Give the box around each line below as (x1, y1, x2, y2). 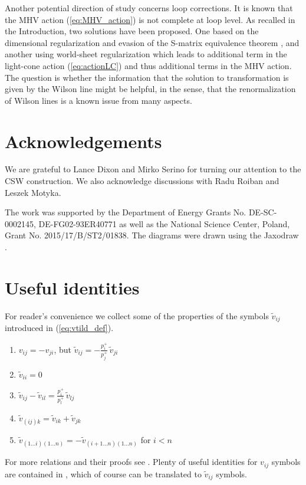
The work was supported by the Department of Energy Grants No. (5, 206, 246, 218)
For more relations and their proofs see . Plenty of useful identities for (5, 455, 258, 468)
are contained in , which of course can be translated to (5, 467, 202, 480)
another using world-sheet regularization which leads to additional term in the (5, 48, 287, 60)
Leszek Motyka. (5, 186, 61, 198)
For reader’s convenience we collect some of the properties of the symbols (5, 309, 269, 322)
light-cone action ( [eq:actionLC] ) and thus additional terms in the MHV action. (5, 59, 292, 71)
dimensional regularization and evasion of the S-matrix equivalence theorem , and (5, 36, 300, 48)
